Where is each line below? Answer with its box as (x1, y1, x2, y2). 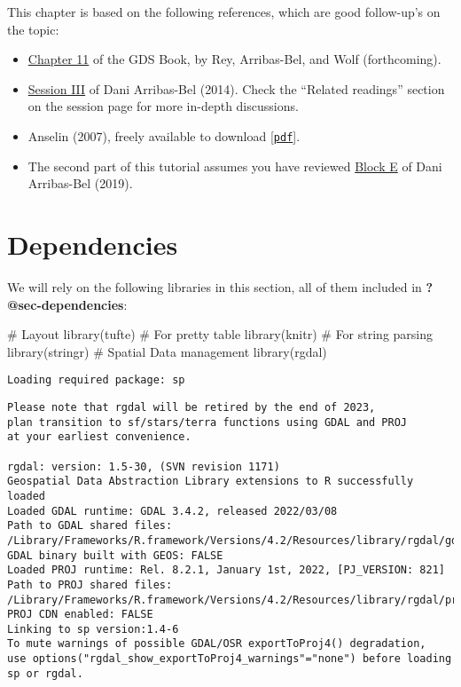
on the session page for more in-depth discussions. (27, 97, 299, 115)
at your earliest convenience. (7, 430, 191, 444)
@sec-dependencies (7, 295, 124, 313)
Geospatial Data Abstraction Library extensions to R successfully (7, 475, 414, 488)
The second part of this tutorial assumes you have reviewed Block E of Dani (27, 156, 442, 175)
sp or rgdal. (7, 667, 83, 680)
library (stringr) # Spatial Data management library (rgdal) (7, 342, 327, 360)
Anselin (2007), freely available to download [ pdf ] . (27, 126, 301, 145)
